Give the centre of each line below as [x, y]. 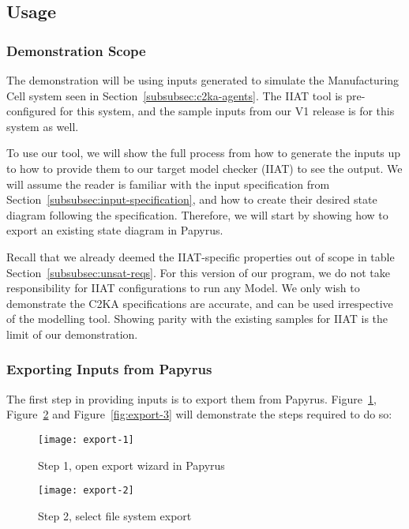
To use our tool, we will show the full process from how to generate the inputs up [204, 153]
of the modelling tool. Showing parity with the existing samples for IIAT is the [197, 319]
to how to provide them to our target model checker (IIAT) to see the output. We [204, 168]
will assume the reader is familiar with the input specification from [168, 184]
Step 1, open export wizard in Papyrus [131, 465]
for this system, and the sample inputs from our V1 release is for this [227, 111]
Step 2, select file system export [115, 515]
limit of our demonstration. [72, 334]
